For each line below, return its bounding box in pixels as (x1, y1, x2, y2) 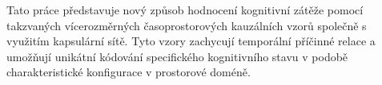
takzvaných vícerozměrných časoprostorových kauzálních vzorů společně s (6, 17, 367, 33)
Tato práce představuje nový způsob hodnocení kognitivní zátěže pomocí (6, 2, 364, 17)
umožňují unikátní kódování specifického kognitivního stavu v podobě (6, 48, 348, 64)
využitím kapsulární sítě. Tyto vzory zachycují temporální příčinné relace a (6, 33, 376, 49)
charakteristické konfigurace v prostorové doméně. (6, 64, 251, 80)
